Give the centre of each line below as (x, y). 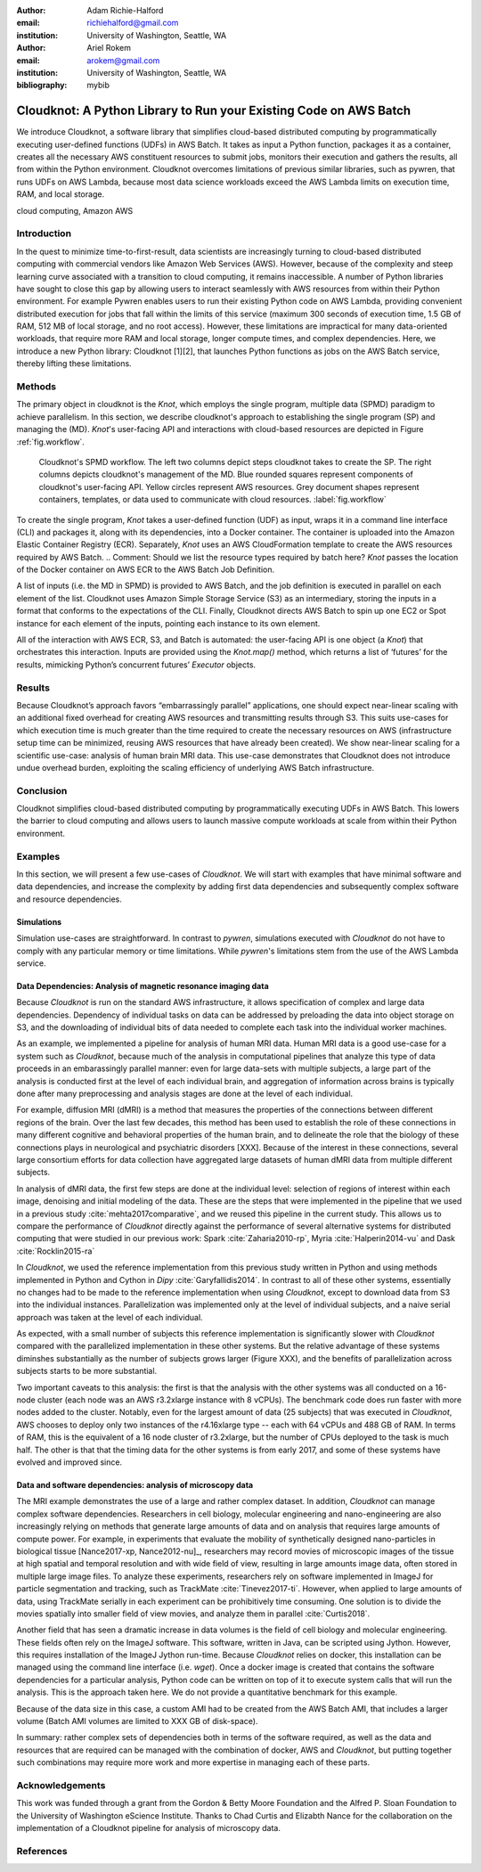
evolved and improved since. (69, 1462)
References (42, 1851)
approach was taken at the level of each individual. (110, 1317)
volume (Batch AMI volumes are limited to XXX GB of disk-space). (137, 1721)
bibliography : (42, 86)
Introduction (44, 233)
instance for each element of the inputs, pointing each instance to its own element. (168, 623)
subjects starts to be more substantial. (87, 1371)
